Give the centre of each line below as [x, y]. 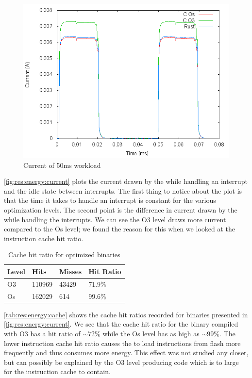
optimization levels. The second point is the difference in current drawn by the [121, 209]
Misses [70, 271]
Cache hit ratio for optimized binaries [64, 255]
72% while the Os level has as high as [144, 333]
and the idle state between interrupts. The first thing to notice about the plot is [123, 190]
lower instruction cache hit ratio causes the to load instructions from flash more [122, 343]
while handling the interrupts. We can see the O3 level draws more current [115, 219]
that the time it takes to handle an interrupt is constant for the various [110, 200]
